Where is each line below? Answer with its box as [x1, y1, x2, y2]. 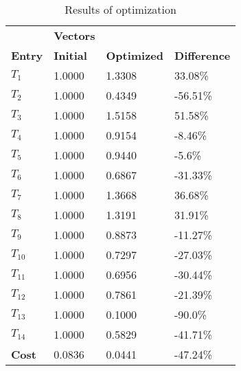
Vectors [54, 27, 95, 43]
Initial [54, 47, 87, 63]
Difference [174, 47, 231, 63]
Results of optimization [65, 1, 176, 17]
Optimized [106, 47, 164, 63]
